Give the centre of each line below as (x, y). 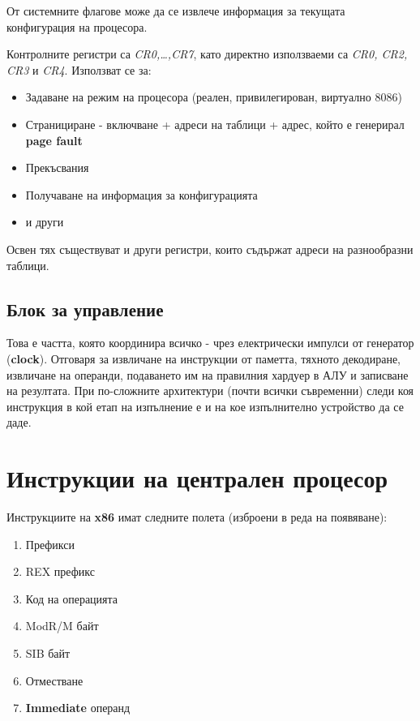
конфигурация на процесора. (77, 26)
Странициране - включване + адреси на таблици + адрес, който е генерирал (215, 124)
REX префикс (60, 571)
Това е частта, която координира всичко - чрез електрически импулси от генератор (210, 343)
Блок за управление (85, 309)
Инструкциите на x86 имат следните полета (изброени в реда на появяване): (197, 517)
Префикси (50, 544)
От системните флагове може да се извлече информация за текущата (176, 11)
